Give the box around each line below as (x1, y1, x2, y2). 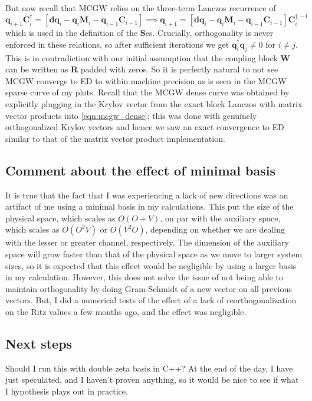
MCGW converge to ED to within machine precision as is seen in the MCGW (5, 74, 287, 87)
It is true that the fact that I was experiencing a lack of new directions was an (5, 188, 288, 201)
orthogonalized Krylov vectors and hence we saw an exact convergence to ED (5, 121, 284, 133)
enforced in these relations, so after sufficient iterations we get (5, 38, 229, 50)
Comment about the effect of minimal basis (5, 161, 276, 179)
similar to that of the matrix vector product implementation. (5, 132, 225, 144)
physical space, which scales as (5, 211, 116, 224)
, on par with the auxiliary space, (160, 211, 281, 224)
